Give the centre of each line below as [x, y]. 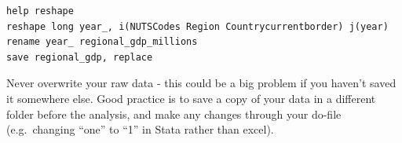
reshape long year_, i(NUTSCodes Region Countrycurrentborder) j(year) [197, 26]
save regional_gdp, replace [80, 57]
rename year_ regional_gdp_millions [102, 42]
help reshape [40, 11]
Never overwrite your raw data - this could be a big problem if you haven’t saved [201, 83]
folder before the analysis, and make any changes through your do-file [174, 114]
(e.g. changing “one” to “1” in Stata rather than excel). [140, 129]
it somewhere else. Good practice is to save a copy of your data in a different [191, 98]
